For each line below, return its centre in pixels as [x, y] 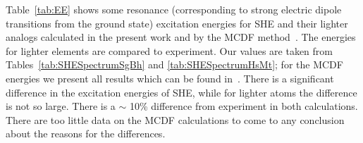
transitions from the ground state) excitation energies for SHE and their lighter [177, 23]
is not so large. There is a [61, 106]
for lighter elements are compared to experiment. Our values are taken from [169, 50]
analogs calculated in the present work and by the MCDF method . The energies [181, 37]
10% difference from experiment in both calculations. [244, 106]
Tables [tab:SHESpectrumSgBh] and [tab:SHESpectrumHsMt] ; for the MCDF [174, 64]
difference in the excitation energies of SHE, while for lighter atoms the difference [181, 92]
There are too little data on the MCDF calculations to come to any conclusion [175, 119]
